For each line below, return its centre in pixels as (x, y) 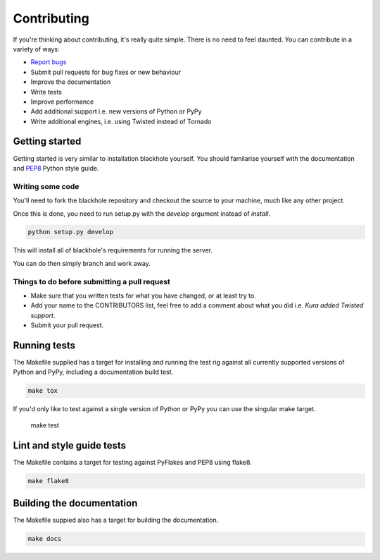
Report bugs (49, 62)
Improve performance (62, 102)
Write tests (46, 92)
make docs (45, 539)
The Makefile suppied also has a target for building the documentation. (116, 520)
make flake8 (49, 481)
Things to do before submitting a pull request (91, 281)
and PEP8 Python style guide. (56, 168)
